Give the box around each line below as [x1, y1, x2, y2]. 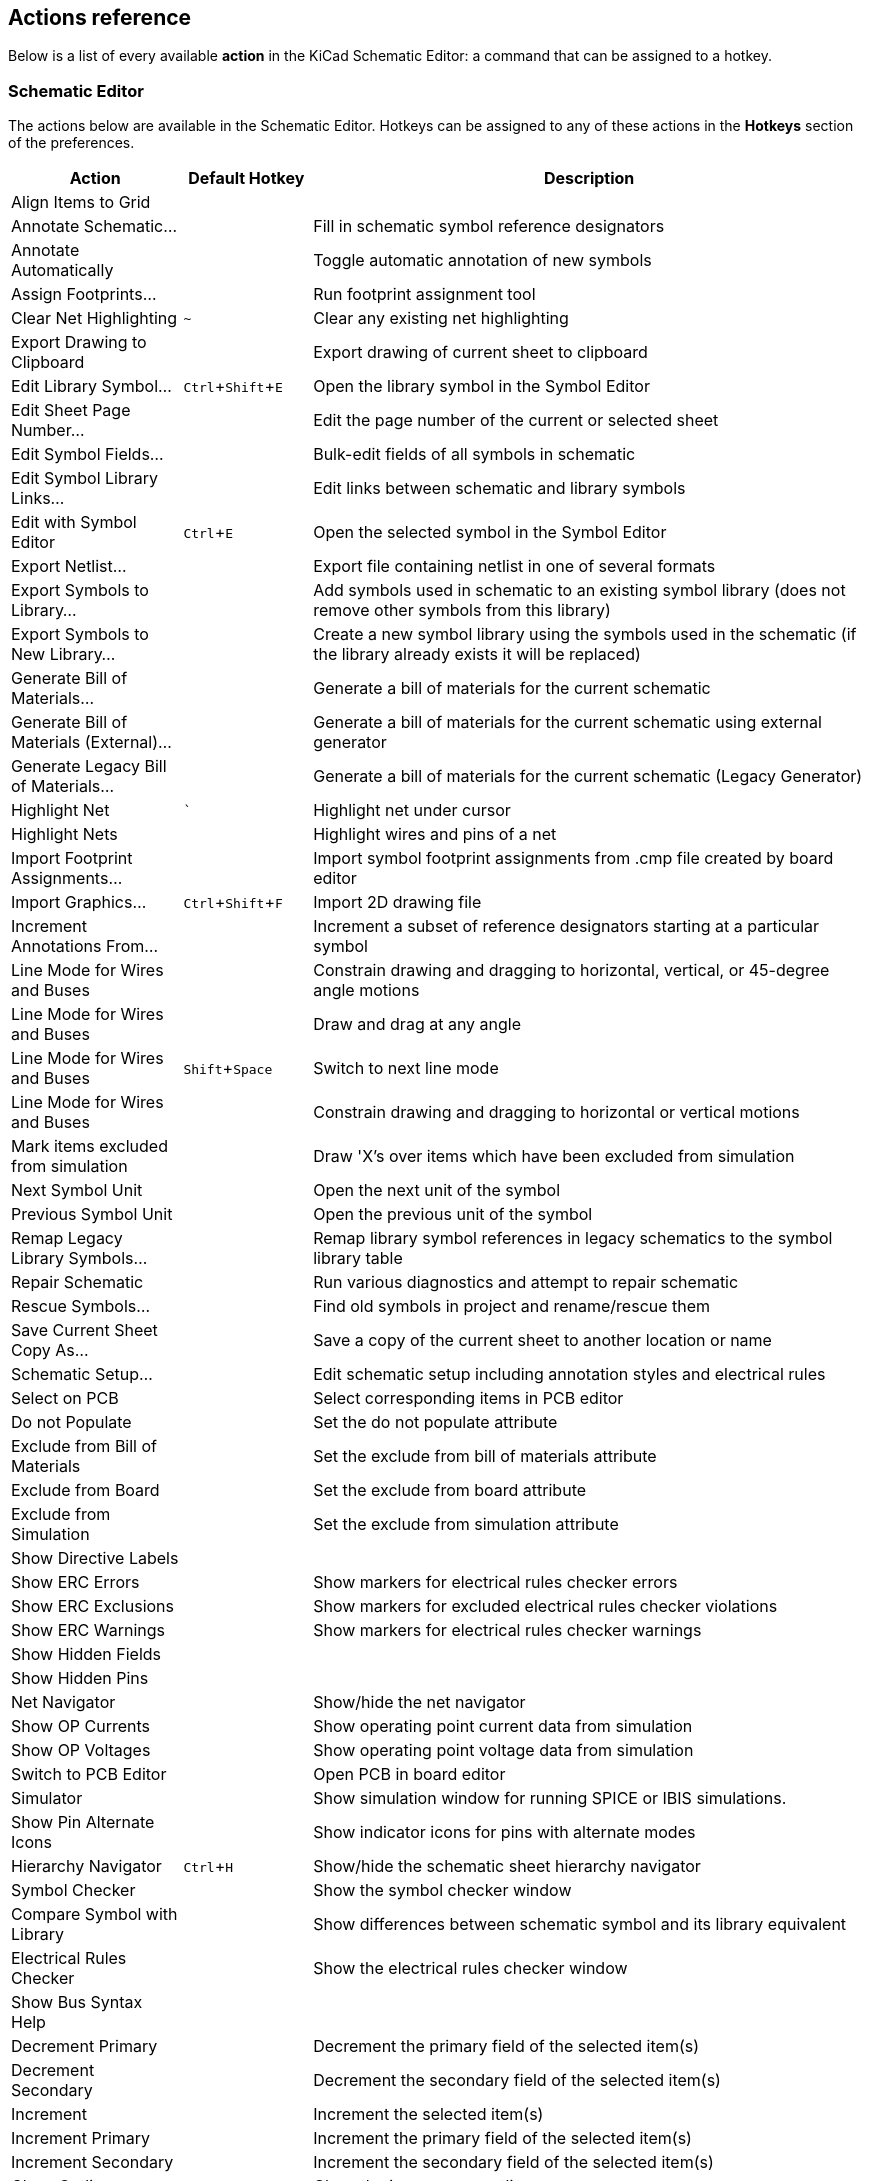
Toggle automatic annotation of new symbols [313, 250, 652, 271]
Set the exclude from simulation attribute [313, 1514, 619, 1535]
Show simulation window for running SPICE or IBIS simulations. [313, 1788, 787, 1809]
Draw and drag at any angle [313, 1014, 522, 1035]
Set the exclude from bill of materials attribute [313, 1446, 657, 1467]
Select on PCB [11, 1388, 119, 1409]
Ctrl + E [183, 522, 234, 543]
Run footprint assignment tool [313, 284, 536, 305]
